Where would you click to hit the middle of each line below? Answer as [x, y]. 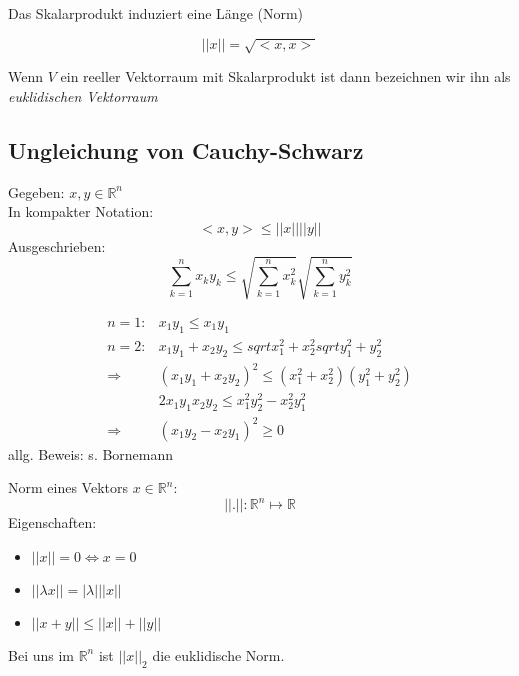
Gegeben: [36, 191]
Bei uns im [41, 654]
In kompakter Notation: [81, 211]
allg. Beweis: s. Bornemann [91, 453]
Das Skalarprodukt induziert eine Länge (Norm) [156, 13]
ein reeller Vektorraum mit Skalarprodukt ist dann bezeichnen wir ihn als [285, 76]
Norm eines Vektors [68, 487]
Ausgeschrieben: [57, 245]
